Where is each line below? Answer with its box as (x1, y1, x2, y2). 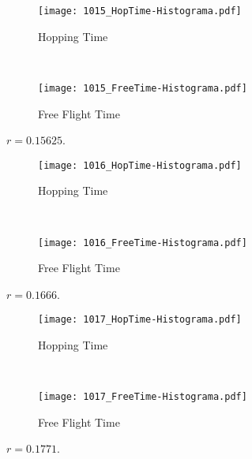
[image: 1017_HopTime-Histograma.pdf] (38, 314, 242, 326)
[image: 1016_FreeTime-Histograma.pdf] (38, 237, 247, 248)
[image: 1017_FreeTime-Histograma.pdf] (38, 391, 247, 403)
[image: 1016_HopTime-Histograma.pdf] (38, 159, 242, 171)
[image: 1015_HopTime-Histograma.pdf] (38, 6, 242, 17)
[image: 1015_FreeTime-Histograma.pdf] (38, 82, 247, 94)
